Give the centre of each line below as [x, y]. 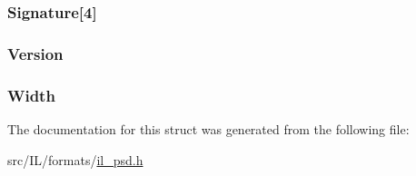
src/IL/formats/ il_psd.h [75, 159]
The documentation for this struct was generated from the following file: [208, 128]
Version [35, 53]
